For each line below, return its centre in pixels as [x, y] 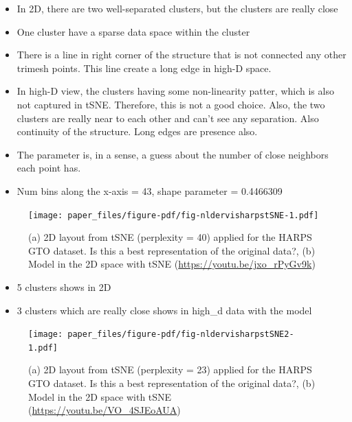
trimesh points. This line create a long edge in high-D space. [144, 68]
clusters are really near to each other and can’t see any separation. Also [168, 118]
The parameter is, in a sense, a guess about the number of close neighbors [173, 154]
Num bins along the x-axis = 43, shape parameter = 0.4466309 [150, 190]
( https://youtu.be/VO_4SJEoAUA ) [104, 410]
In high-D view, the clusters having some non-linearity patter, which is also [175, 91]
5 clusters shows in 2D [64, 286]
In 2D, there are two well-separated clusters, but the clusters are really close [177, 8]
